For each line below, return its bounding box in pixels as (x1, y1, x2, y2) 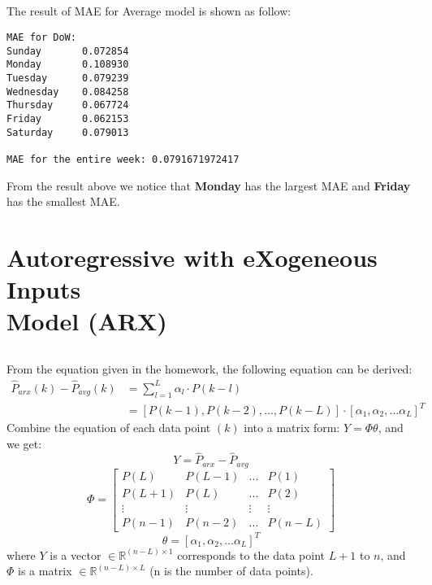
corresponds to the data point (177, 546, 325, 563)
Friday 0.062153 (6, 112, 129, 124)
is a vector (50, 546, 102, 563)
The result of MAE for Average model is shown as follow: (6, 2, 292, 20)
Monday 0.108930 (6, 59, 129, 71)
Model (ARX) (6, 304, 167, 338)
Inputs (6, 273, 81, 306)
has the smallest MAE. (6, 193, 120, 210)
